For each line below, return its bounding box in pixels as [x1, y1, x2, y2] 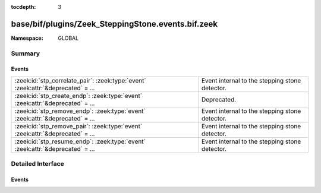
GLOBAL [58, 34, 79, 42]
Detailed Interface [11, 160, 65, 168]
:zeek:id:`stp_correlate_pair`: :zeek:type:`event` [14, 76, 147, 84]
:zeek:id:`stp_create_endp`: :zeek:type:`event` [14, 91, 143, 100]
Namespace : [11, 34, 44, 42]
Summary [11, 49, 40, 58]
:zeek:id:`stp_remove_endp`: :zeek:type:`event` [14, 107, 146, 115]
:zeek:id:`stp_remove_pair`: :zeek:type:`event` [14, 122, 143, 130]
